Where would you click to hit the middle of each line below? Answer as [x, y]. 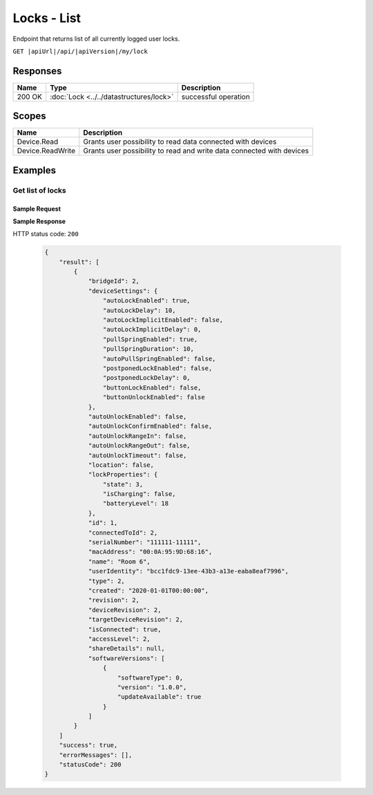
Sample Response [39, 221]
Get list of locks [39, 190]
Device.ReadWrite [46, 151]
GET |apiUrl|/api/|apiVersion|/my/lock [80, 51]
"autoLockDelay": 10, [139, 310]
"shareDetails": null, [126, 649]
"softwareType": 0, [150, 678]
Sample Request [37, 209]
